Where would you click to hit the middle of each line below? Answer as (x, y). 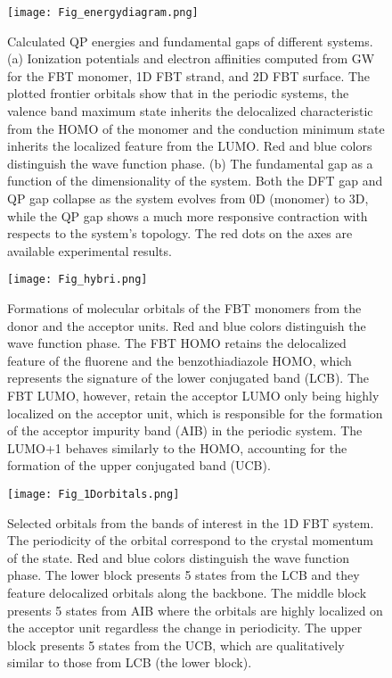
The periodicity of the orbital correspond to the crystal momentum (191, 540)
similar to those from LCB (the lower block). (130, 662)
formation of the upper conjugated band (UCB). (139, 465)
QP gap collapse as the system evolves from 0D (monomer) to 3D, (188, 198)
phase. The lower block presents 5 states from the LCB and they (184, 575)
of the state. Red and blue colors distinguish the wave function (178, 557)
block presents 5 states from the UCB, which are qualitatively (176, 645)
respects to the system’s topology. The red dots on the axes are (180, 233)
